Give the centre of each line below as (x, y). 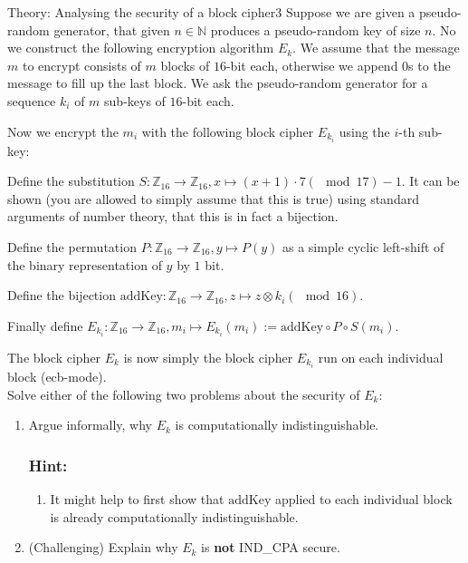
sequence (32, 100)
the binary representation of (85, 264)
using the (364, 131)
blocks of (185, 65)
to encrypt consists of (81, 65)
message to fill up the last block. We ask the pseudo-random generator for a (218, 83)
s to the (430, 65)
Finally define (45, 325)
